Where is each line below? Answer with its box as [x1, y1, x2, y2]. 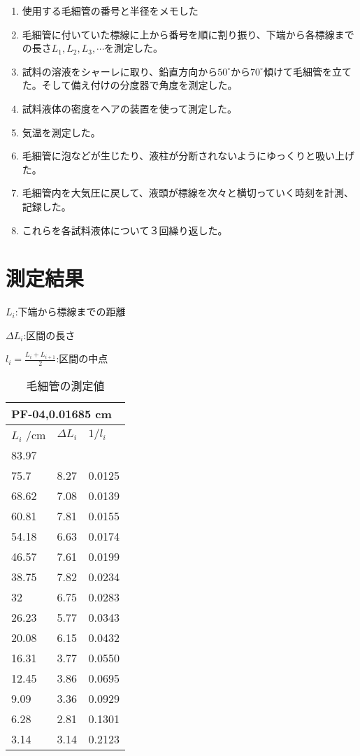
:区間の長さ [23, 327, 75, 342]
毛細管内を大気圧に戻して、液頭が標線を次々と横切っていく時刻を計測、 [22, 185, 354, 200]
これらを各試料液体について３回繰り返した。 [22, 222, 228, 237]
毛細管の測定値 [26, 378, 105, 394]
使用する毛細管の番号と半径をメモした [22, 3, 199, 17]
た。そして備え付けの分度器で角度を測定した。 [22, 78, 238, 92]
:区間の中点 [56, 351, 108, 366]
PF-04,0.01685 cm [11, 406, 112, 422]
